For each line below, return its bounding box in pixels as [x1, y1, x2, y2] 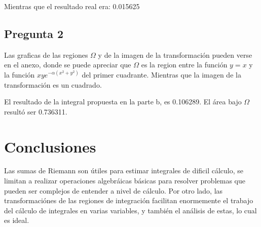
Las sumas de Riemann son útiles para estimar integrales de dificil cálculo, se [4, 165, 244, 176]
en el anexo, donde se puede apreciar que [4, 59, 131, 70]
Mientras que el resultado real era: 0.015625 [4, 1, 140, 11]
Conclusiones [4, 136, 96, 157]
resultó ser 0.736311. [4, 106, 67, 117]
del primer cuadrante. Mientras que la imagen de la [82, 69, 241, 80]
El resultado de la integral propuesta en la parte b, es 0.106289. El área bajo [4, 96, 242, 107]
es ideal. [4, 215, 29, 225]
